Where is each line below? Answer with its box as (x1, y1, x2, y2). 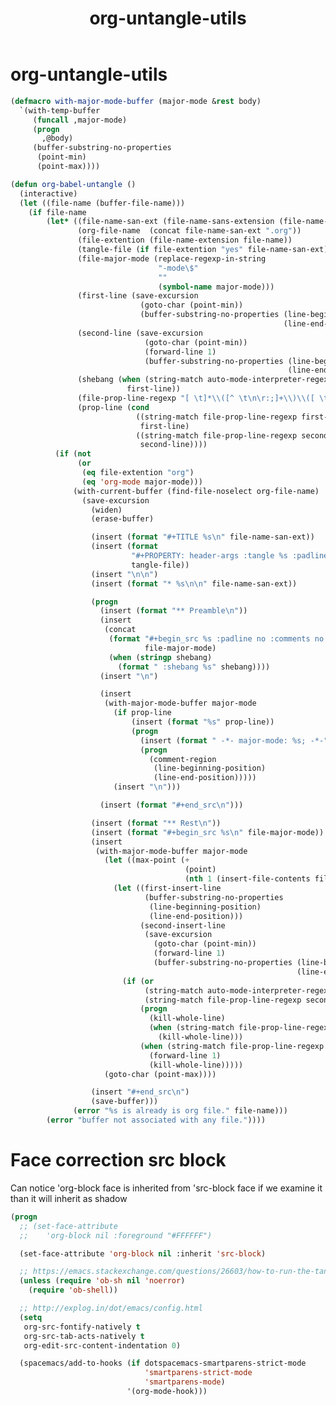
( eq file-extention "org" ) (81, 468, 195, 478)
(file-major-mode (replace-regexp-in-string (77, 253, 267, 264)
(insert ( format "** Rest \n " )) (90, 818, 222, 828)
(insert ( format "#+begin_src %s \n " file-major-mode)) (90, 827, 325, 837)
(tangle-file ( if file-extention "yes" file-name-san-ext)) (77, 245, 333, 255)
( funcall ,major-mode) (32, 115, 128, 125)
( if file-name (28, 207, 87, 217)
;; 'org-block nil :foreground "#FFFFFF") (19, 1230, 213, 1241)
